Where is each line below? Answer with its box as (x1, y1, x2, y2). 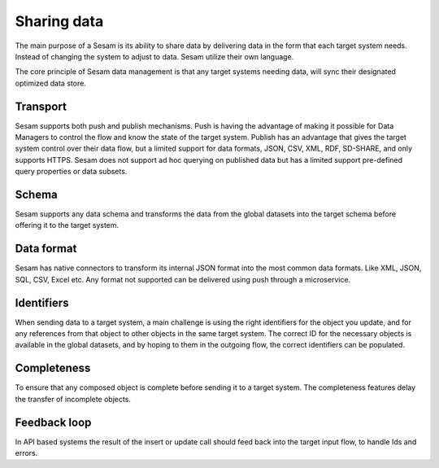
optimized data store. (15, 78, 87, 88)
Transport (15, 99, 67, 113)
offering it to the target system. (15, 221, 120, 230)
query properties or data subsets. (15, 167, 128, 177)
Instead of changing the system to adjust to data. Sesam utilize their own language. (15, 51, 294, 61)
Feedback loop (15, 415, 92, 429)
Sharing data (15, 12, 104, 30)
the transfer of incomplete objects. (15, 394, 132, 404)
